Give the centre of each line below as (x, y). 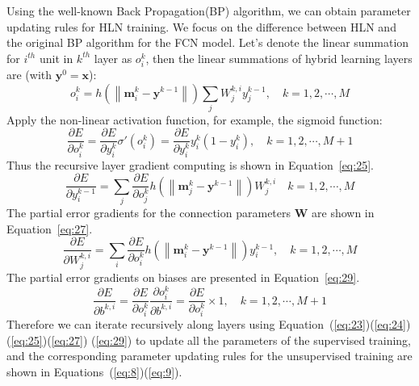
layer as (113, 58)
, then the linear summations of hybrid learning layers (279, 58)
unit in (56, 58)
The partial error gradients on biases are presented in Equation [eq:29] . (183, 277)
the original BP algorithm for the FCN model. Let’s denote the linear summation (208, 42)
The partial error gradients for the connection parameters (149, 212)
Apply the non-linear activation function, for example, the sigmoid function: (195, 119)
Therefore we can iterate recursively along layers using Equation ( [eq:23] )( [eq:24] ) (209, 324)
